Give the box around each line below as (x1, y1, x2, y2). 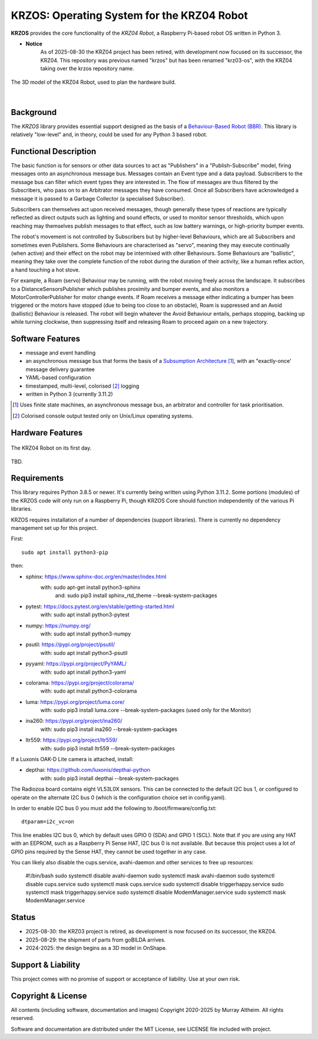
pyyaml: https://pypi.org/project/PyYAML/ (25, 660, 127, 667)
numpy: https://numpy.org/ (25, 622, 91, 629)
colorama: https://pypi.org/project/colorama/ (25, 679, 134, 686)
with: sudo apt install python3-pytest (40, 611, 130, 618)
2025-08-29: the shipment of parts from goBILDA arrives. (25, 936, 166, 943)
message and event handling (25, 349, 96, 356)
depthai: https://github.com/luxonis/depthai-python (25, 766, 150, 773)
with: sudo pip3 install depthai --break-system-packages (40, 775, 179, 782)
